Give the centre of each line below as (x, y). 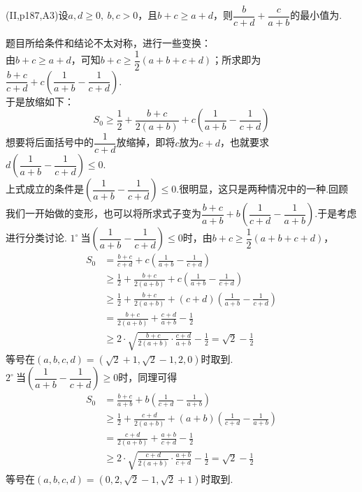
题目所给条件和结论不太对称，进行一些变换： (108, 43)
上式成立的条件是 (45, 189)
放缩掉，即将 (146, 142)
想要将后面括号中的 (50, 142)
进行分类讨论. (36, 238)
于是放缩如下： (40, 101)
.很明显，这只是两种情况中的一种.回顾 (262, 189)
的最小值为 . (316, 15)
